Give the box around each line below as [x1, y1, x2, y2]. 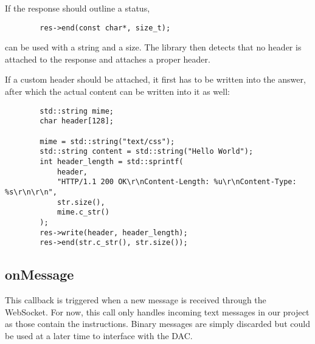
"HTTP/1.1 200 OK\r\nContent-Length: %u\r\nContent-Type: [57, 177, 297, 187]
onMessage [5, 265, 74, 284]
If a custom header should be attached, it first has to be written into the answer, [5, 73, 306, 86]
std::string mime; [40, 106, 114, 115]
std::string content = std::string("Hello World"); [40, 147, 254, 156]
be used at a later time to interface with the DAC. [5, 329, 193, 342]
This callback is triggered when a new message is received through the [5, 294, 266, 306]
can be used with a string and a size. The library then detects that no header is [5, 41, 302, 53]
